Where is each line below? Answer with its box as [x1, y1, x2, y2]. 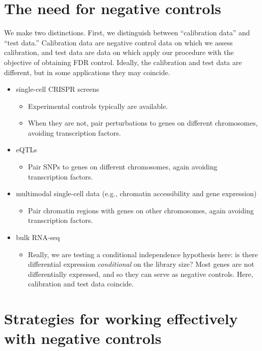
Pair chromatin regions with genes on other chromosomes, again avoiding [28, 205, 254, 215]
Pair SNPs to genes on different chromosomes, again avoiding [28, 161, 218, 172]
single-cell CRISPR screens [16, 84, 99, 94]
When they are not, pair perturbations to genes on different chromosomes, [28, 118, 258, 128]
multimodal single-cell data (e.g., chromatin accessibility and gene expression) [16, 188, 257, 199]
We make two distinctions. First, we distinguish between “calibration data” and [4, 27, 250, 38]
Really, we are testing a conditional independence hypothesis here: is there [28, 249, 258, 259]
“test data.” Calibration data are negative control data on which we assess [4, 37, 233, 47]
